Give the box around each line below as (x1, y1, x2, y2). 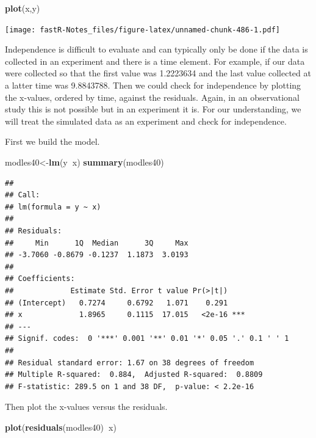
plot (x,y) (5, 2, 40, 14)
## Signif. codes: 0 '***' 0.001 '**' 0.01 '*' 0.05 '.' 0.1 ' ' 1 (5, 334, 289, 343)
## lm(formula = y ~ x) (5, 202, 101, 211)
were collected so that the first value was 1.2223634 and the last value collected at (5, 67, 311, 79)
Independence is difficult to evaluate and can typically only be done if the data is (5, 43, 308, 56)
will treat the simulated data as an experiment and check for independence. (5, 114, 287, 127)
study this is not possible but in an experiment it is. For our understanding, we (5, 103, 301, 115)
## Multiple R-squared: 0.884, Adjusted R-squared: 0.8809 (5, 370, 263, 379)
